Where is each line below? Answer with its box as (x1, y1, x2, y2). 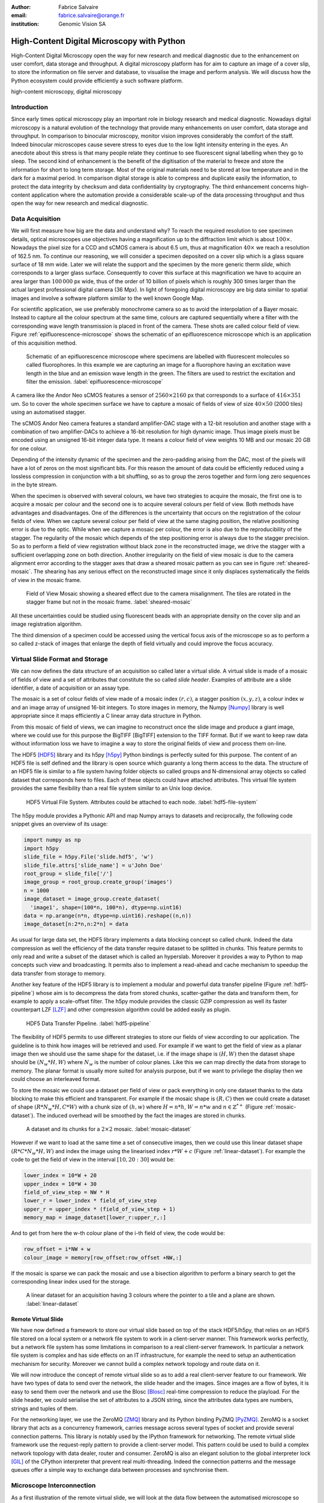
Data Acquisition (11, 215, 61, 223)
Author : (11, 4, 31, 10)
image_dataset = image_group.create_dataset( (23, 896, 160, 902)
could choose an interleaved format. (11, 1076, 101, 1083)
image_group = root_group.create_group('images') (23, 878, 173, 886)
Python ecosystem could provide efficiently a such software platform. (11, 77, 184, 84)
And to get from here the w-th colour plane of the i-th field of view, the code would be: (11, 1229, 225, 1237)
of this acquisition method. (11, 339, 77, 346)
